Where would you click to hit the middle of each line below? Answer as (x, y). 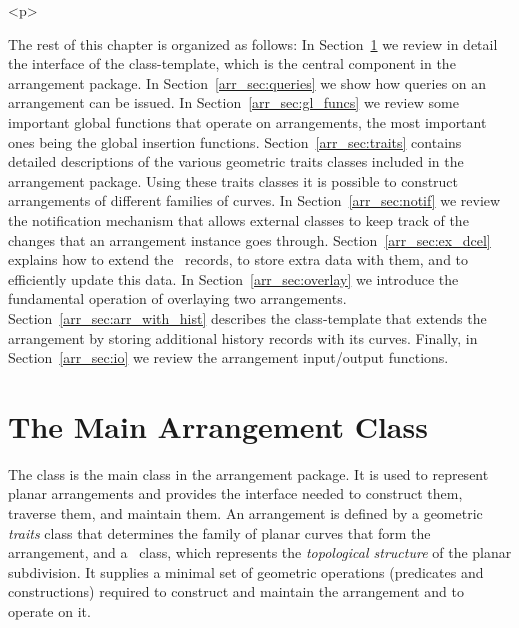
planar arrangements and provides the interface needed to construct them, (235, 493)
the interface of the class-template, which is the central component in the (232, 63)
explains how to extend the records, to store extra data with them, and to (238, 259)
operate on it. (49, 610)
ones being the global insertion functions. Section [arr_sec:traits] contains (235, 141)
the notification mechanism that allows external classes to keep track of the (238, 219)
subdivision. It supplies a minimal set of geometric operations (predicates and (246, 571)
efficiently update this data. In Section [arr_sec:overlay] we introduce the (233, 278)
